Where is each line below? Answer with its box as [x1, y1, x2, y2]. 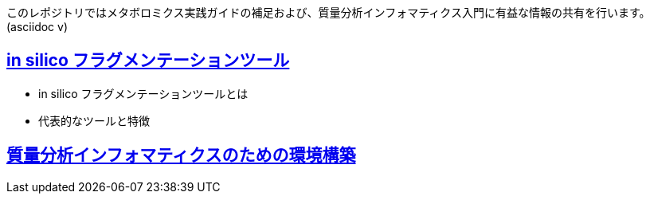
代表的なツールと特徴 [38, 113, 150, 127]
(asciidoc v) [6, 20, 69, 33]
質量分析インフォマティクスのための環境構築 [6, 145, 356, 166]
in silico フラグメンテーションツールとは [38, 86, 249, 100]
